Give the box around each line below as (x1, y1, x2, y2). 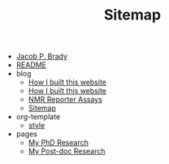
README (15, 60, 47, 70)
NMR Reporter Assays (28, 95, 103, 105)
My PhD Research (28, 138, 89, 148)
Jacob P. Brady (15, 51, 67, 62)
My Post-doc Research (28, 146, 106, 156)
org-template (15, 112, 61, 122)
